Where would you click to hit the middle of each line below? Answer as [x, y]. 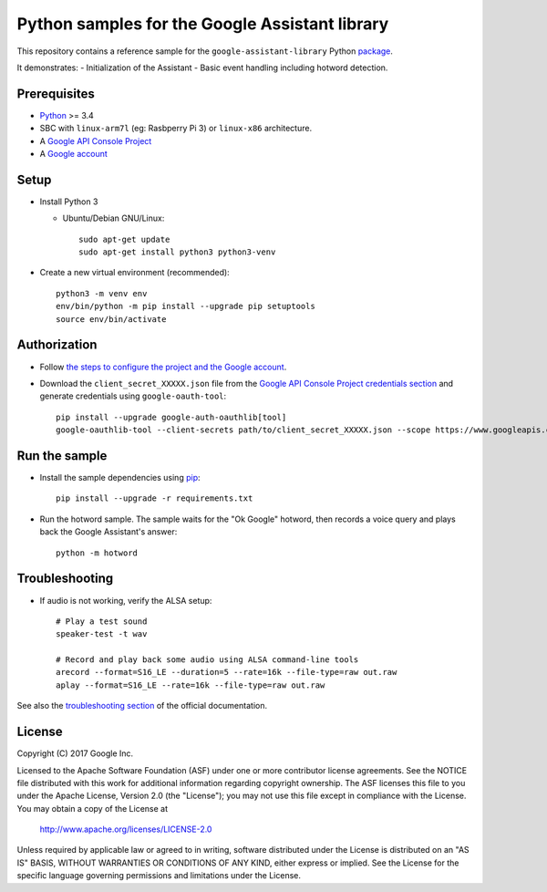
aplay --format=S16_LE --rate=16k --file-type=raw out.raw [191, 685]
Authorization [57, 345]
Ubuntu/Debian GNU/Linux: [114, 218]
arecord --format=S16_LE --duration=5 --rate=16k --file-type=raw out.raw [227, 672]
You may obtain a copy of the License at [93, 808]
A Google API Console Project [96, 140]
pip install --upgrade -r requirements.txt [155, 498]
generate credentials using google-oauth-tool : [133, 396]
